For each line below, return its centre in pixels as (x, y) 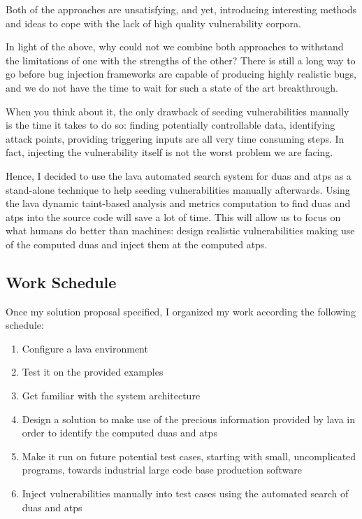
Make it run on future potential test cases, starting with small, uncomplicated (189, 456)
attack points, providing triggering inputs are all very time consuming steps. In (175, 138)
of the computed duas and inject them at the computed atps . (137, 244)
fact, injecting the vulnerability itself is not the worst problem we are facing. (169, 152)
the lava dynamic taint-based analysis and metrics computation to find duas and (178, 203)
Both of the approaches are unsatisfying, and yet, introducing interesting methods (181, 9)
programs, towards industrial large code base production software (162, 470)
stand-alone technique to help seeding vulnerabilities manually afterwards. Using (178, 189)
